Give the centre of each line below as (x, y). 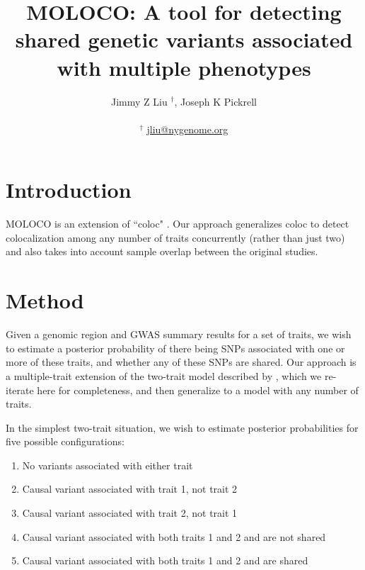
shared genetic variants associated (184, 39)
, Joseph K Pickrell (215, 101)
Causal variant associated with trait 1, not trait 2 (130, 489)
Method (45, 300)
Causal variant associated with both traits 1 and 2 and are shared (165, 560)
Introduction (69, 190)
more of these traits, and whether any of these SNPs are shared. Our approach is (181, 362)
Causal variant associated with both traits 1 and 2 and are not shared (174, 536)
